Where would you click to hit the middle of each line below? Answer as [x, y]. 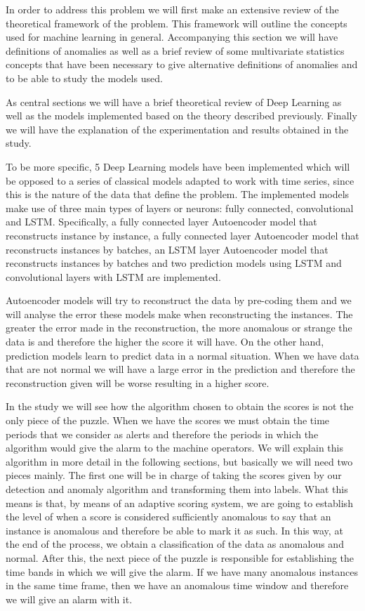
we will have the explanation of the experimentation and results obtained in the [177, 129]
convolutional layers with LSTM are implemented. [113, 276]
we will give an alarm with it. [69, 599]
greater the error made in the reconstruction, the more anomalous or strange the [179, 328]
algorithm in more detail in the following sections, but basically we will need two [179, 461]
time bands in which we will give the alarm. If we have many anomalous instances [182, 571]
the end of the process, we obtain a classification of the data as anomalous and [175, 544]
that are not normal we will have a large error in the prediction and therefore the [180, 369]
